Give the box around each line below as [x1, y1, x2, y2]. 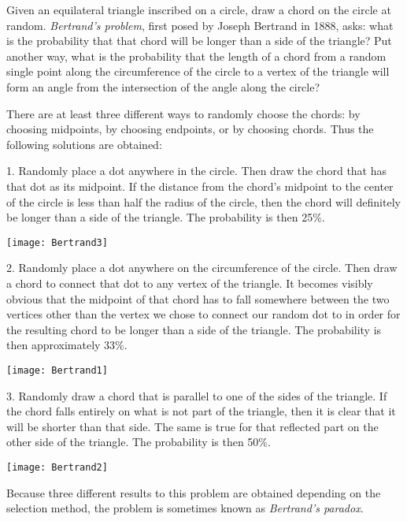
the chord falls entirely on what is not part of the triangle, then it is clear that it [6, 403, 396, 419]
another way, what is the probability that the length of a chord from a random [6, 47, 387, 64]
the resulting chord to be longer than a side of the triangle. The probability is [6, 321, 382, 337]
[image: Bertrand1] [6, 364, 108, 376]
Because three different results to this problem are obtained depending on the [6, 484, 381, 501]
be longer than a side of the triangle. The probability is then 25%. [6, 209, 325, 225]
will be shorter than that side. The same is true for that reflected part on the [6, 418, 379, 434]
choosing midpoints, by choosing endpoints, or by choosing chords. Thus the [6, 121, 374, 137]
